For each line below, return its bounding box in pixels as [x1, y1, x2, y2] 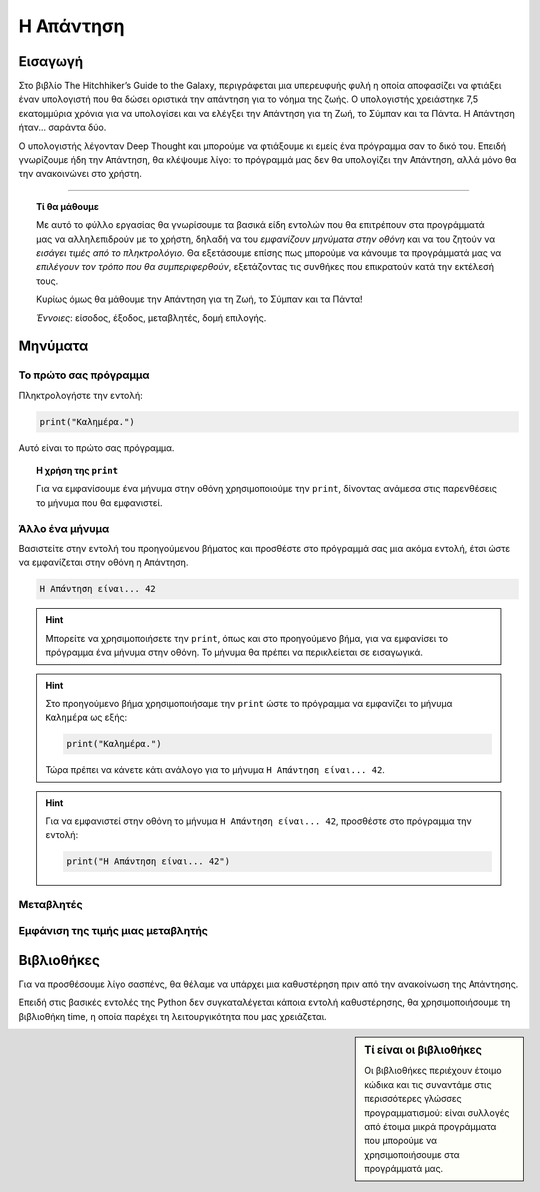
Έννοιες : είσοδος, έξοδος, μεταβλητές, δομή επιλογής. [36, 311, 267, 324]
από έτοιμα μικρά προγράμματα [364, 1121, 497, 1133]
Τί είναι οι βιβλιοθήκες [364, 1043, 482, 1057]
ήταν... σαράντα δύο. [18, 121, 107, 134]
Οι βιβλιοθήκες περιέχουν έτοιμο [364, 1065, 502, 1077]
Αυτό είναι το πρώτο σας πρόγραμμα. [18, 441, 175, 454]
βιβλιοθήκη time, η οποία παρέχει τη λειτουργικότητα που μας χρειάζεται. [18, 1010, 327, 1022]
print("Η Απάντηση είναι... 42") [66, 856, 230, 867]
